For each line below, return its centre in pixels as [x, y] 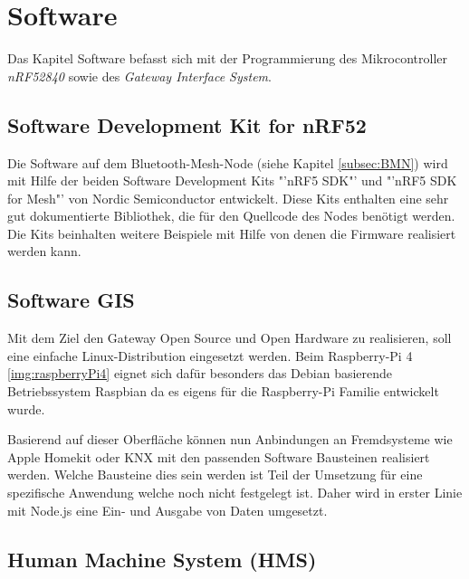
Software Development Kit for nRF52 [187, 124]
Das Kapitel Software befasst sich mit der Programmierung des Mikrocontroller [228, 58]
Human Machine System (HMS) [162, 559]
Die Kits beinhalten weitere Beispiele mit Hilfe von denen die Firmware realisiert [232, 233]
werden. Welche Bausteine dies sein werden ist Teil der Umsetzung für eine [215, 475]
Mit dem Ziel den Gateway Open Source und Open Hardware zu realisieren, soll [230, 338]
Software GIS [71, 300]
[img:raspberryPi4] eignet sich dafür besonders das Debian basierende [200, 373]
